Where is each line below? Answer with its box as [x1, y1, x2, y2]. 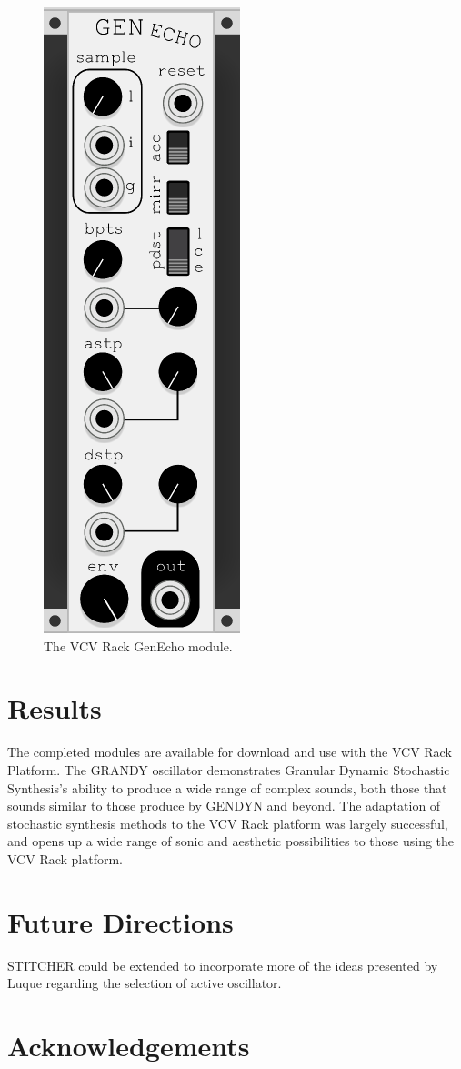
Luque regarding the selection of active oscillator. [7, 973, 282, 993]
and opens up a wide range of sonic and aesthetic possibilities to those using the [7, 832, 455, 851]
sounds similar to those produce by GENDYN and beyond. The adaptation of [7, 796, 441, 815]
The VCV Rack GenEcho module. [44, 636, 233, 655]
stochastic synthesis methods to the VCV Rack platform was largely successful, [7, 813, 448, 832]
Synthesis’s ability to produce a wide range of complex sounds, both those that [7, 778, 447, 797]
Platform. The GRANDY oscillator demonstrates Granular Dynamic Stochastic [7, 760, 450, 779]
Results [7, 690, 102, 727]
